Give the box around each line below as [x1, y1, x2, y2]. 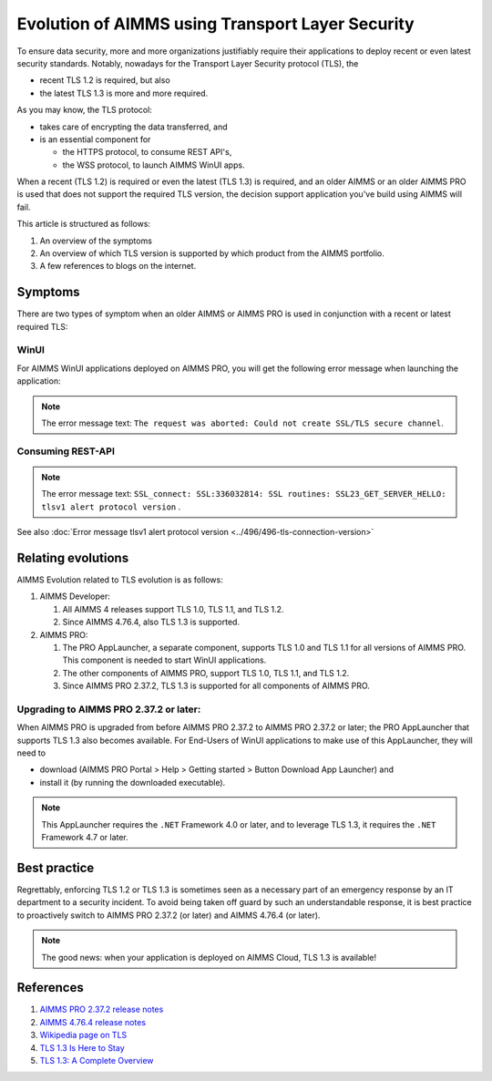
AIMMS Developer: [39, 591, 111, 602]
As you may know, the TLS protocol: [16, 105, 152, 116]
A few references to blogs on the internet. [39, 261, 197, 272]
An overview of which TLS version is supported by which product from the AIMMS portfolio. [39, 248, 384, 259]
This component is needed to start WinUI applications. [62, 654, 267, 665]
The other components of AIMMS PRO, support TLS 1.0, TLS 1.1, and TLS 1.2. [62, 667, 350, 678]
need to [16, 747, 46, 758]
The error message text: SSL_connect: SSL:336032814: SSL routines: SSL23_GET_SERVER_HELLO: [41, 489, 446, 499]
